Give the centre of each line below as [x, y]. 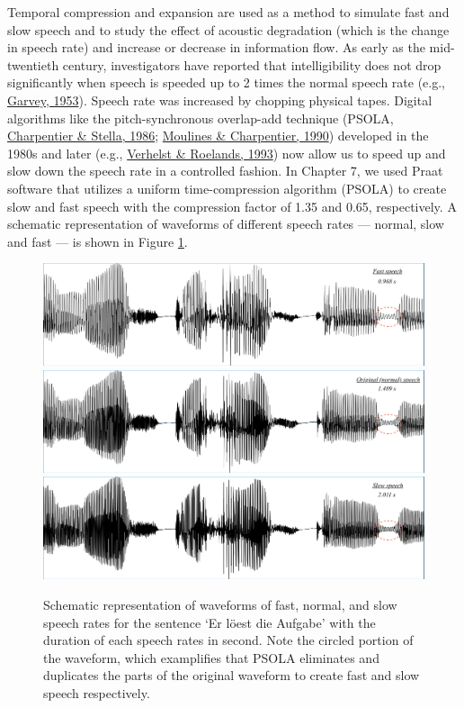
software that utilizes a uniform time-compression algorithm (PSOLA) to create [227, 188]
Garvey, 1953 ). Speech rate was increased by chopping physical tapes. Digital [220, 100]
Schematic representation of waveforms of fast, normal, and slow [220, 604]
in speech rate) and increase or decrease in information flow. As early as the [216, 47]
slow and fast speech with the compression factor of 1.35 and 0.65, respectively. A [232, 206]
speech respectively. [97, 692]
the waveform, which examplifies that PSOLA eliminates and [211, 657]
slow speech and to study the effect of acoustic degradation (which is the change [228, 29]
